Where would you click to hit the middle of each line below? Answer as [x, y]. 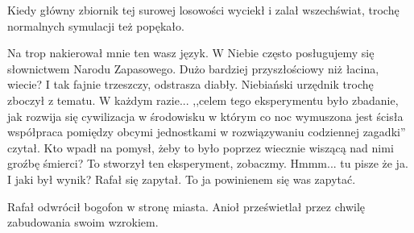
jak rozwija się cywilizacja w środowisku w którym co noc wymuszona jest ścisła [205, 116]
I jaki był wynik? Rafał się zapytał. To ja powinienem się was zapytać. [182, 179]
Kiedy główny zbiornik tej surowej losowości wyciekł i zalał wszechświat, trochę [203, 10]
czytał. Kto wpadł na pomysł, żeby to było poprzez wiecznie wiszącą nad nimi [201, 147]
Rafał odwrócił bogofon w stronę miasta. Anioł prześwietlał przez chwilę [186, 206]
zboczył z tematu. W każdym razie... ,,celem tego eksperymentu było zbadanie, [203, 100]
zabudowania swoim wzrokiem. [83, 222]
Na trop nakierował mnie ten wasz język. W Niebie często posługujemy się [191, 53]
